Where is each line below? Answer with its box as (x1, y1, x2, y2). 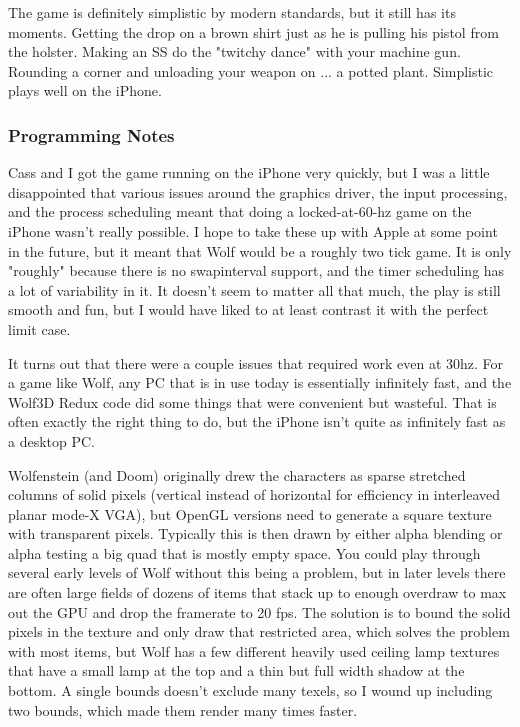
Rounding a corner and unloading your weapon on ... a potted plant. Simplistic (8, 60, 494, 81)
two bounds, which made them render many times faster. (8, 699, 358, 720)
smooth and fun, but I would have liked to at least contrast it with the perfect (8, 299, 489, 320)
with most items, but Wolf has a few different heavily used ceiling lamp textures (8, 640, 500, 661)
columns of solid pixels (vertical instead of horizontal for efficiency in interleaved (8, 484, 501, 505)
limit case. (8, 318, 71, 339)
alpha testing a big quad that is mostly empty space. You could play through (8, 542, 481, 563)
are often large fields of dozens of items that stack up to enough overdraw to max (8, 582, 507, 603)
